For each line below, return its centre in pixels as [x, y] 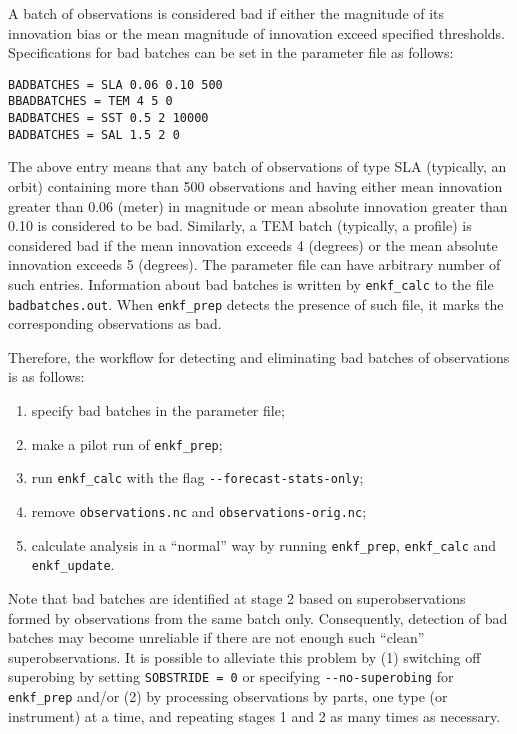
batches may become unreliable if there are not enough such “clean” [216, 637]
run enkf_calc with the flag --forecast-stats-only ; [197, 477]
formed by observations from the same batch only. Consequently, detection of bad [258, 617]
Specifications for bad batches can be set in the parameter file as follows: [231, 52]
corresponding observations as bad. [115, 323]
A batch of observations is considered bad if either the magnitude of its [226, 13]
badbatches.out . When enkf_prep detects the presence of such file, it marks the [256, 303]
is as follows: [46, 376]
